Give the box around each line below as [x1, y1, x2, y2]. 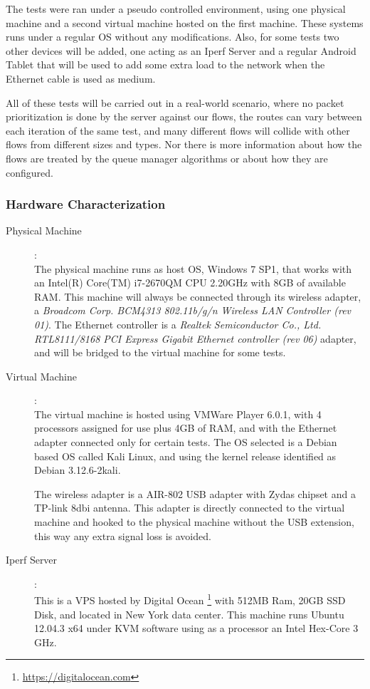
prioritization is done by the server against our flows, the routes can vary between [6, 109, 362, 124]
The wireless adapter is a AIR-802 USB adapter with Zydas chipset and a [34, 486, 356, 501]
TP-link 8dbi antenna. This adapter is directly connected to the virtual [34, 500, 345, 515]
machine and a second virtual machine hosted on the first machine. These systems [6, 15, 364, 30]
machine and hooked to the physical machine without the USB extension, [34, 514, 354, 529]
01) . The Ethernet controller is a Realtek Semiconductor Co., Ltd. [34, 316, 322, 331]
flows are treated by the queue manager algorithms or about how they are [6, 150, 328, 165]
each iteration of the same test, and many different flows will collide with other [6, 123, 350, 138]
